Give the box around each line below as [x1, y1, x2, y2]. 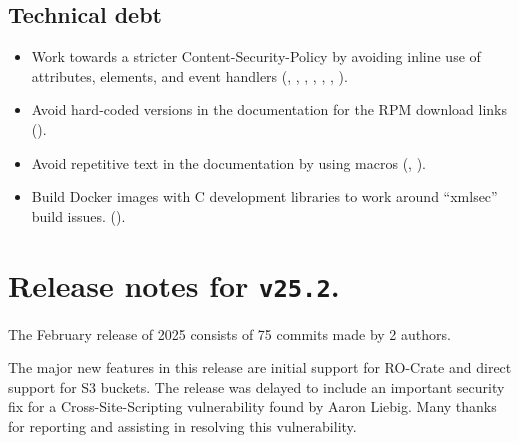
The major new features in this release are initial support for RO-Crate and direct [8, 357, 512, 378]
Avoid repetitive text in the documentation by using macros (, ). [31, 152, 426, 173]
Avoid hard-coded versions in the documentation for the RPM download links [31, 99, 508, 120]
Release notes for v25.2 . [8, 264, 340, 305]
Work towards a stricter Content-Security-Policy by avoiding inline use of [31, 46, 481, 67]
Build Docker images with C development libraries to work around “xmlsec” [31, 186, 498, 207]
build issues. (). [31, 205, 126, 226]
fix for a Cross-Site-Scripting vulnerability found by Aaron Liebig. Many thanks [8, 396, 497, 417]
